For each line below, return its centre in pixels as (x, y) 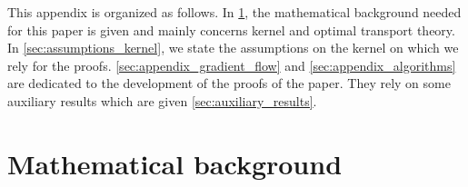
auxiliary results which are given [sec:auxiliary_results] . (162, 100)
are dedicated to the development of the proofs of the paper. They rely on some (229, 83)
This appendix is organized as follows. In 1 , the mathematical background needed (234, 12)
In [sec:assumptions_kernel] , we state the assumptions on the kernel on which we (233, 48)
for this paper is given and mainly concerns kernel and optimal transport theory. (231, 30)
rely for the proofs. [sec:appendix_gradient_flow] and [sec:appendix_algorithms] (232, 65)
